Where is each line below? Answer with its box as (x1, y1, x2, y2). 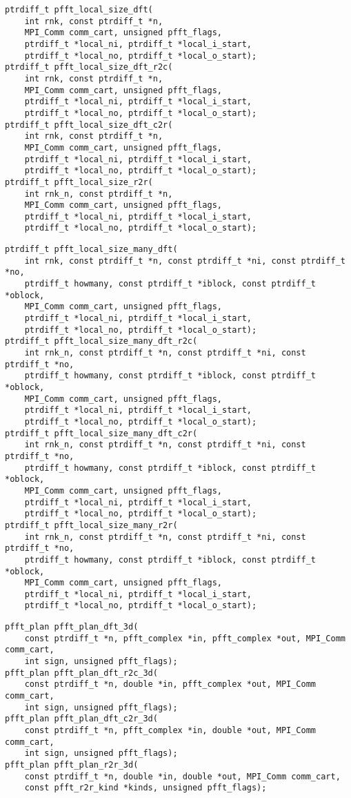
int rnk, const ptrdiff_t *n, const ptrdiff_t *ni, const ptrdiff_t (24, 255, 345, 266)
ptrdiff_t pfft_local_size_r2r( (5, 177, 153, 187)
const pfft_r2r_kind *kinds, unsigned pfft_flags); (24, 783, 267, 793)
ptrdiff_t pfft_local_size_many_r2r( (5, 520, 178, 530)
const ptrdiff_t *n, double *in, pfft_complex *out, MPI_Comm (24, 679, 317, 690)
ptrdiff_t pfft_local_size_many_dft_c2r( (5, 428, 198, 438)
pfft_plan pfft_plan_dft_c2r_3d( (5, 714, 158, 724)
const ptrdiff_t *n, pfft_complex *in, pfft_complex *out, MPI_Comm (24, 633, 345, 643)
